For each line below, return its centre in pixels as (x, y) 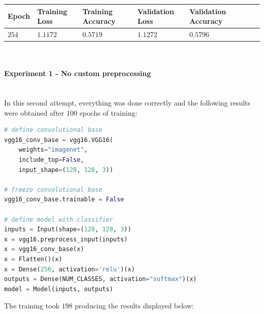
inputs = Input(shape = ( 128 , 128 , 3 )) (68, 230)
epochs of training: (108, 112)
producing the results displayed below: (134, 306)
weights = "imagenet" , (53, 150)
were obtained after (34, 112)
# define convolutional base (53, 130)
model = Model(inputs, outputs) (59, 289)
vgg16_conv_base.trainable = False (64, 200)
